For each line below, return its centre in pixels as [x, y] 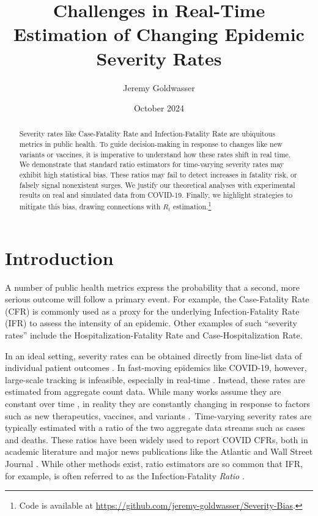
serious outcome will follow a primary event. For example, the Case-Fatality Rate [157, 299]
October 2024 [159, 108]
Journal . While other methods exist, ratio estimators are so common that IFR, [154, 463]
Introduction [59, 257]
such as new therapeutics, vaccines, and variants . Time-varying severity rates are [158, 415]
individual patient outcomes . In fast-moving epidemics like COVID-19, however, [156, 368]
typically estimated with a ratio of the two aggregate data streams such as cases [155, 428]
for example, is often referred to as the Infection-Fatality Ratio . [125, 475]
